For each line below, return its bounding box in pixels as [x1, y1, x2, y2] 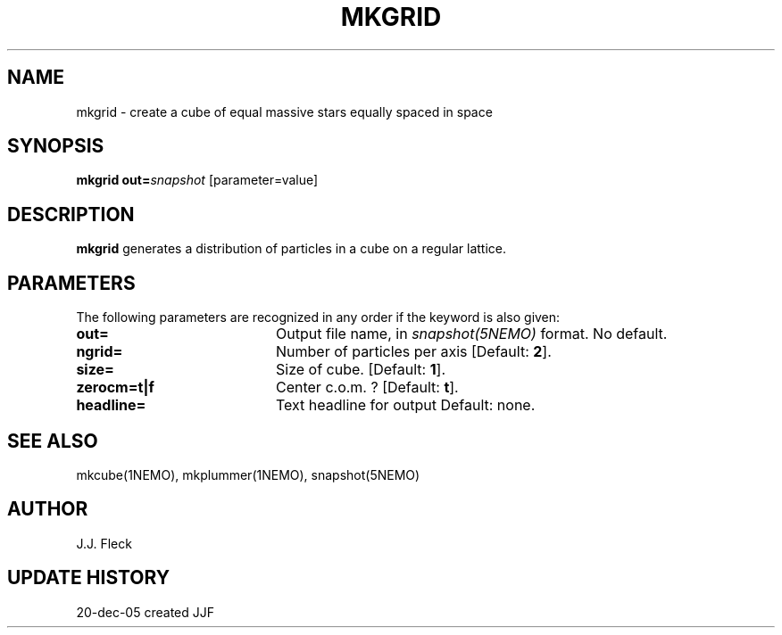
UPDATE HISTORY [7, 566, 171, 590]
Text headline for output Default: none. [275, 396, 536, 415]
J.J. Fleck [76, 535, 132, 551]
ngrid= [76, 342, 123, 361]
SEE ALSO [7, 429, 98, 452]
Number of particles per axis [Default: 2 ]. [275, 342, 552, 361]
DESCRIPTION [7, 202, 135, 226]
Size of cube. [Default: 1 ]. [275, 360, 446, 379]
